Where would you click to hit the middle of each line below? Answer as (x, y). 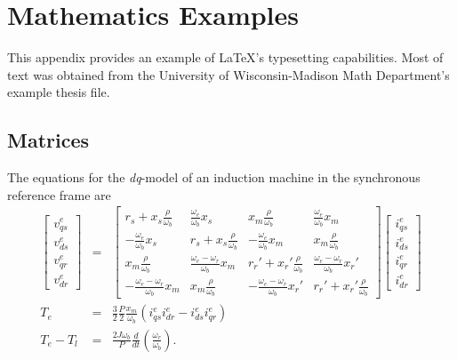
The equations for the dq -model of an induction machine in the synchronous (214, 177)
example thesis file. (59, 92)
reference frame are (59, 194)
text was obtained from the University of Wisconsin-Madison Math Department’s (228, 74)
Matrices (48, 140)
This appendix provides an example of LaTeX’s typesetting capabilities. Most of (225, 57)
